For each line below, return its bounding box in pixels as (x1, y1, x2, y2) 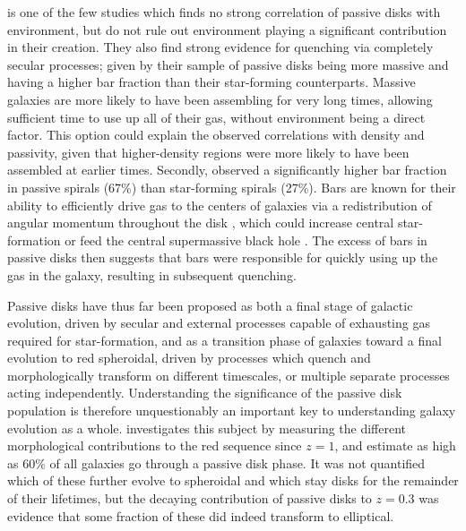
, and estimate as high (334, 436, 456, 455)
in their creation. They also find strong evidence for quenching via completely (7, 38, 434, 56)
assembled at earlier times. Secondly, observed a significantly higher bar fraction (7, 160, 447, 179)
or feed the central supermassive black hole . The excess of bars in (65, 230, 427, 249)
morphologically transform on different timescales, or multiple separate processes (7, 365, 450, 384)
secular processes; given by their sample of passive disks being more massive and (7, 55, 449, 73)
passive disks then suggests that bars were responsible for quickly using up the (7, 248, 438, 267)
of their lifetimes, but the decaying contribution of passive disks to (7, 489, 372, 508)
